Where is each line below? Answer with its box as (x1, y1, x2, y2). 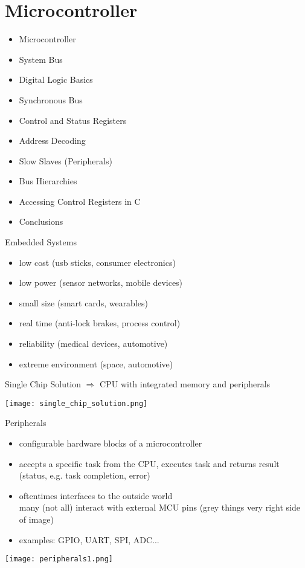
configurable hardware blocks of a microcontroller (19, 437, 202, 450)
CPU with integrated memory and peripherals (100, 378, 271, 390)
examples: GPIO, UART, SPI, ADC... (19, 533, 159, 546)
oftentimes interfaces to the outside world (19, 489, 173, 502)
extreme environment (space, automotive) (19, 357, 173, 370)
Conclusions (19, 215, 63, 228)
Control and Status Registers (19, 114, 127, 126)
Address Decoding (19, 134, 86, 147)
